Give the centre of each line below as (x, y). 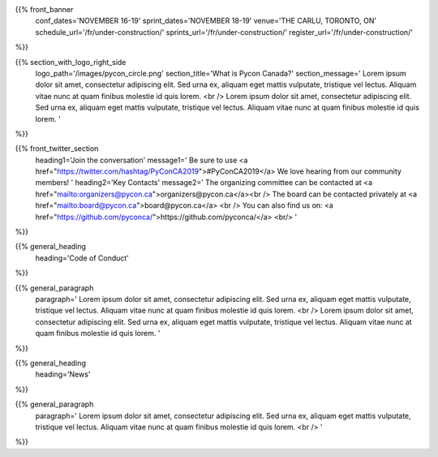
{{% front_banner (44, 9)
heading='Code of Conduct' (82, 258)
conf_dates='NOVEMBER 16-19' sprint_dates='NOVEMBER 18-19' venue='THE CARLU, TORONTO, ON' (206, 21)
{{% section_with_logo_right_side (71, 62)
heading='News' (63, 374)
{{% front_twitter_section (57, 149)
